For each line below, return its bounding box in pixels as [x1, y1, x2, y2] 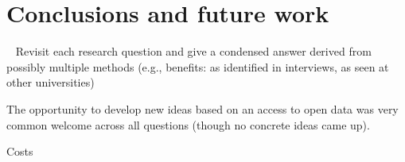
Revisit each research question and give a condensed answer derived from [15, 43, 372, 60]
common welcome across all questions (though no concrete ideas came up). [6, 116, 370, 133]
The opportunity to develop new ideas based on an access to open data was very [6, 100, 399, 117]
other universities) [6, 74, 95, 91]
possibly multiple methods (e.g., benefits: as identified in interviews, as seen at [6, 58, 389, 75]
